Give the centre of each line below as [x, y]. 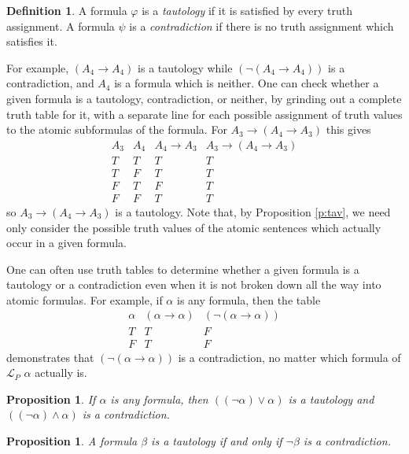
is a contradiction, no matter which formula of [289, 357]
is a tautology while [185, 67]
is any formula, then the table [249, 299]
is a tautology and [331, 399]
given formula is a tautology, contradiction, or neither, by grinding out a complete [204, 98]
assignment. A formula [61, 26]
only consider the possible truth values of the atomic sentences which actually [194, 227]
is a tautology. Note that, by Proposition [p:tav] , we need [253, 211]
